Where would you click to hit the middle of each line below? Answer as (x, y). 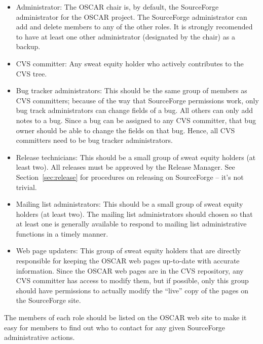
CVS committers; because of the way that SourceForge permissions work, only (137, 100)
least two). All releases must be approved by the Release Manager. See (125, 167)
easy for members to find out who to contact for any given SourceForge (115, 327)
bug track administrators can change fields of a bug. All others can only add (134, 110)
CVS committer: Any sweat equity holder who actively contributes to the (130, 63)
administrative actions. (40, 337)
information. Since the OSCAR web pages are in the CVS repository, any (130, 270)
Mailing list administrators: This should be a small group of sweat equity (129, 204)
